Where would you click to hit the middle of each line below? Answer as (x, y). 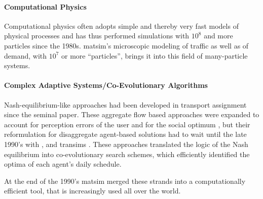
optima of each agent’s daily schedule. (63, 164)
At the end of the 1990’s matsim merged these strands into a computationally (125, 181)
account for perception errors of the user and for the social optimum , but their (127, 124)
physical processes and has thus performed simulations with (97, 36)
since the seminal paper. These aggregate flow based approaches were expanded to (132, 114)
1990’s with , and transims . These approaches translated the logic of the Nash (126, 144)
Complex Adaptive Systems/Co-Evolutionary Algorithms (106, 85)
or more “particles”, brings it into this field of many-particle (155, 55)
